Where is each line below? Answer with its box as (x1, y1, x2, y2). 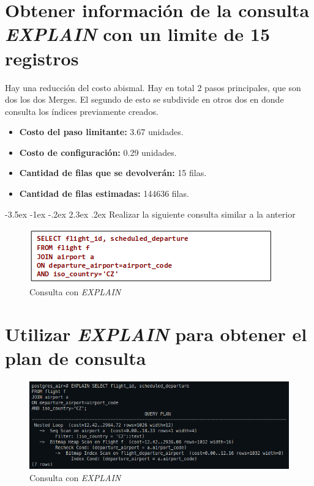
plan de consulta (5, 345, 146, 370)
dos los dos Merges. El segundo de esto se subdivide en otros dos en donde (5, 93, 284, 106)
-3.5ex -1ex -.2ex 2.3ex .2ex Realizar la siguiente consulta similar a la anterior (5, 207, 296, 220)
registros (5, 45, 79, 70)
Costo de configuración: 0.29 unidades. (19, 145, 177, 158)
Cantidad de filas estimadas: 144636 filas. (19, 187, 189, 200)
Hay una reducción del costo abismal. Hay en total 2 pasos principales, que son (5, 81, 301, 94)
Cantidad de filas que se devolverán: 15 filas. (19, 166, 207, 179)
